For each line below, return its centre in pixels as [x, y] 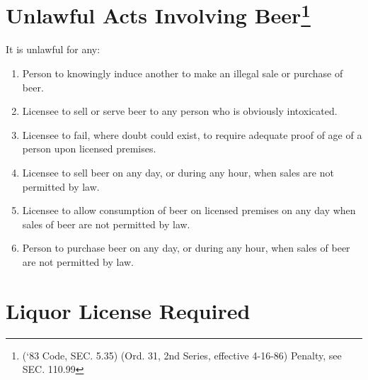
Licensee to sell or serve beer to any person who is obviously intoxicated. [180, 111]
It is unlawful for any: [53, 49]
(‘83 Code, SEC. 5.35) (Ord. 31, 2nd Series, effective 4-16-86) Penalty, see [182, 355]
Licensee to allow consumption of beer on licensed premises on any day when [189, 210]
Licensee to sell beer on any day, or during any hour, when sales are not [178, 173]
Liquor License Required [128, 310]
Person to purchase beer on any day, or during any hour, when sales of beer [186, 248]
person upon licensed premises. [89, 149]
